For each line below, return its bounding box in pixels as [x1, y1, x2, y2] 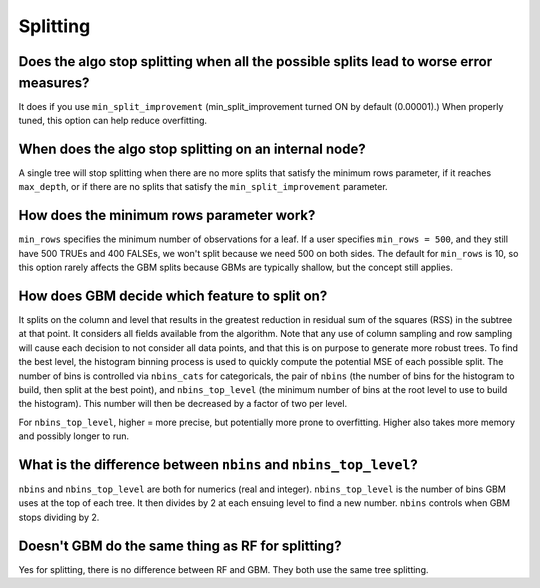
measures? [18, 74, 90, 91]
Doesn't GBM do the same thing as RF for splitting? [18, 537, 342, 554]
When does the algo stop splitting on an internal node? [18, 140, 366, 157]
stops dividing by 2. [18, 511, 100, 523]
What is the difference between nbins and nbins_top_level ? [18, 456, 419, 473]
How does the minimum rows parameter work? [18, 207, 316, 224]
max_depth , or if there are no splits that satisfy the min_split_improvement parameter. [18, 181, 389, 193]
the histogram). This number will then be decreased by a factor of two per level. [18, 398, 348, 410]
